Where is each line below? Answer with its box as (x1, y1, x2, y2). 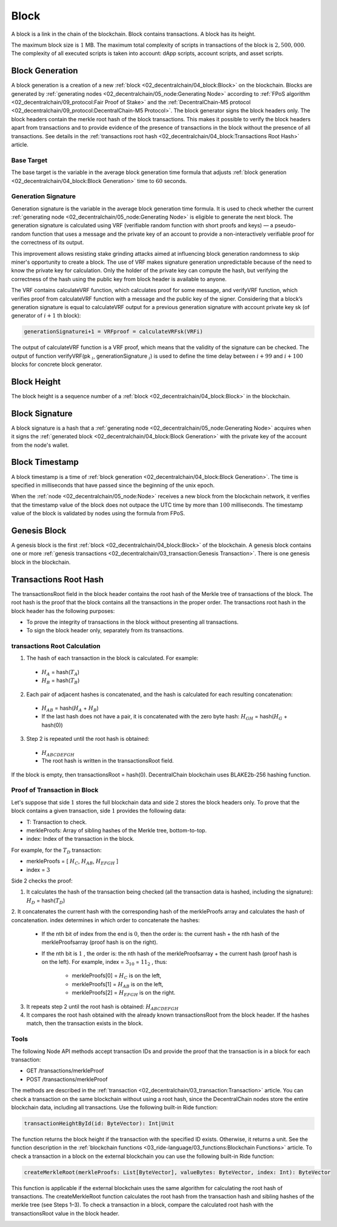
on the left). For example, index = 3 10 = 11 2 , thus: (41, 958, 168, 967)
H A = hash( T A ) (41, 668, 80, 677)
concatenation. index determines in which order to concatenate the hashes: (11, 916, 200, 924)
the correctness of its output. (11, 239, 84, 246)
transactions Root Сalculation (11, 642, 101, 650)
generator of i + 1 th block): (11, 312, 81, 319)
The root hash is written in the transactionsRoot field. (41, 757, 174, 764)
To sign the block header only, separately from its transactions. (26, 627, 184, 634)
